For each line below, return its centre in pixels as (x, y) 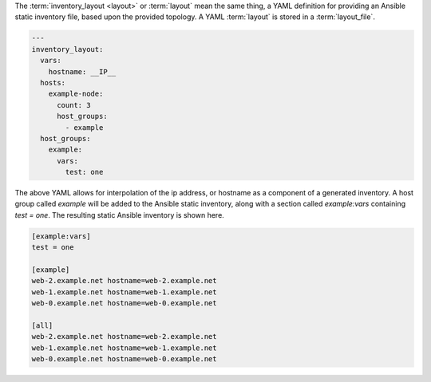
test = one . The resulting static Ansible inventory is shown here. (120, 215)
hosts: (53, 83)
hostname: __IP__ (82, 71)
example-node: (76, 94)
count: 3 (74, 105)
